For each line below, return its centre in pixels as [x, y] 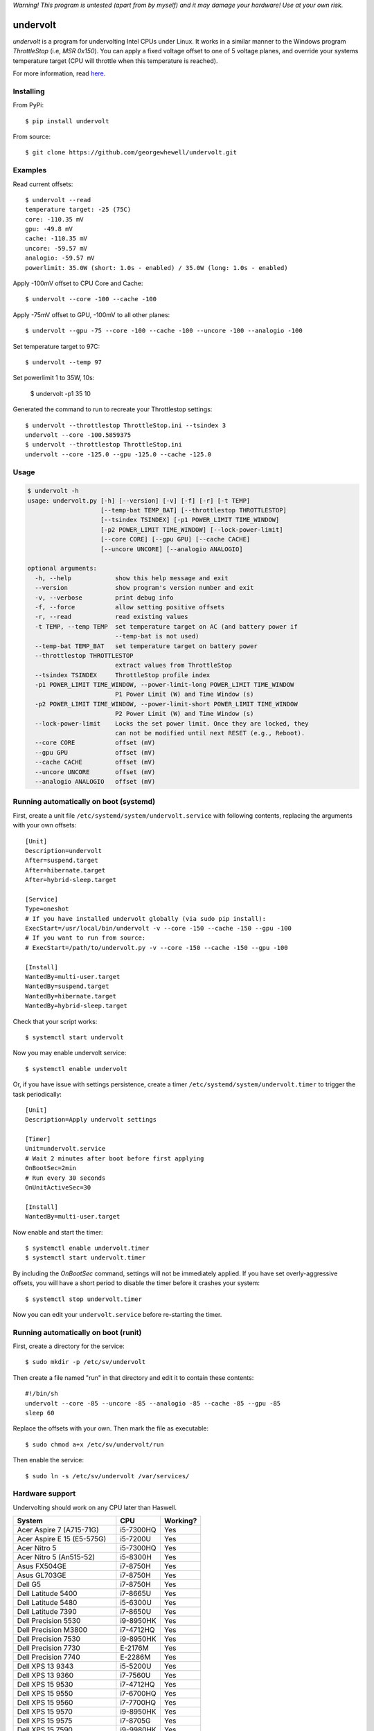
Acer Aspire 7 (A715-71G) [58, 1530]
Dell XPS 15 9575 [45, 1721]
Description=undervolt [64, 851]
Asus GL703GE [42, 1575]
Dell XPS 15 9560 [45, 1703]
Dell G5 [29, 1584]
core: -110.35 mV [54, 219]
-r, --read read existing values [112, 617]
